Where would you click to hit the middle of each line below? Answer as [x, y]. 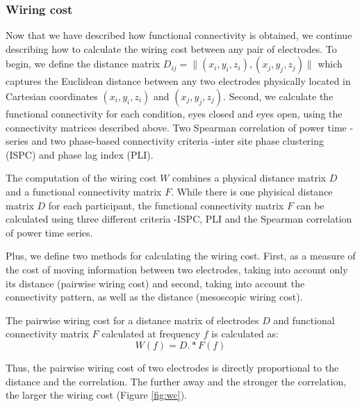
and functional [304, 320]
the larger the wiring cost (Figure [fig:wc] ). [97, 395]
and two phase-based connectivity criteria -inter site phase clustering [178, 141]
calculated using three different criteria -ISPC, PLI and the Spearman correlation [179, 219]
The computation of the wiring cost [81, 178]
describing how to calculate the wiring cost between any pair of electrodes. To [171, 48]
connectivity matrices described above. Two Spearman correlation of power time [176, 127]
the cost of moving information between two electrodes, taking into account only [177, 269]
